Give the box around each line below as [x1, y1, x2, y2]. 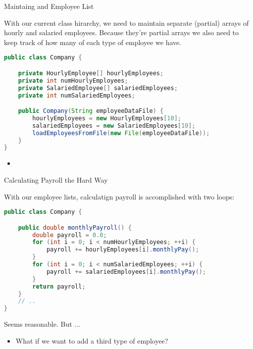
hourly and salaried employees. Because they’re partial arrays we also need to [4, 27, 239, 38]
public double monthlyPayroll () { [18, 224, 132, 231]
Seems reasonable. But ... [4, 319, 80, 329]
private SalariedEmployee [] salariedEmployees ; [18, 84, 178, 92]
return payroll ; [32, 283, 86, 290]
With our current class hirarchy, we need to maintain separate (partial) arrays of [4, 17, 249, 28]
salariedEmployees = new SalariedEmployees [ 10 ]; [32, 122, 196, 129]
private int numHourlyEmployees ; [18, 77, 128, 84]
